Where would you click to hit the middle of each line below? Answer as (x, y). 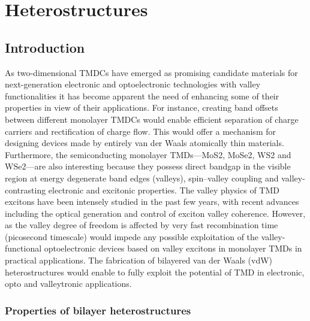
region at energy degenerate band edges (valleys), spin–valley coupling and (142, 178)
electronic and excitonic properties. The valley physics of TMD (164, 190)
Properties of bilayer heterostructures (98, 310)
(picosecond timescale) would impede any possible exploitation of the (132, 236)
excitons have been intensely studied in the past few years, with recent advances (152, 202)
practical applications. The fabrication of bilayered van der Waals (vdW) (139, 260)
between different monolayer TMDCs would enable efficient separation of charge (152, 119)
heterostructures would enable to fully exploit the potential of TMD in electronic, (155, 272)
